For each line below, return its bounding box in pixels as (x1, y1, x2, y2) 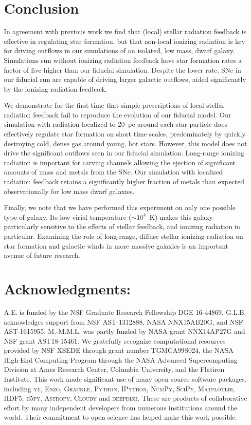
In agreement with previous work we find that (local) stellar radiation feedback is (4, 26, 247, 37)
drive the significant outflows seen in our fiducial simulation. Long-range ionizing (4, 148, 245, 158)
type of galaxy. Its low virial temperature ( (4, 212, 131, 222)
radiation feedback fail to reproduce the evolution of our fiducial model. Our (4, 109, 232, 119)
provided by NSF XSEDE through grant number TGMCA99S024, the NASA (4, 345, 234, 355)
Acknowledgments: (4, 278, 131, 298)
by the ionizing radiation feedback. (4, 83, 108, 94)
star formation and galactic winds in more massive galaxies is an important (4, 240, 229, 251)
